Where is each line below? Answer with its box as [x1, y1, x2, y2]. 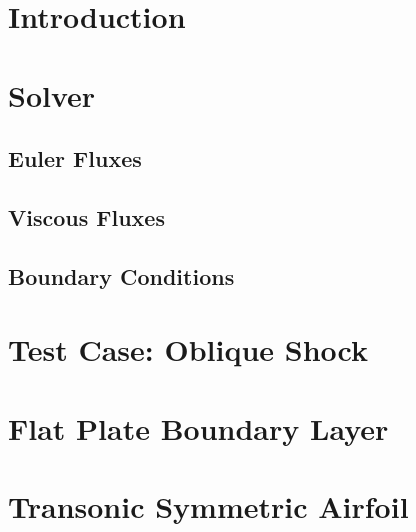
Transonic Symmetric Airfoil [8, 486, 409, 527]
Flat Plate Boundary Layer [8, 407, 389, 448]
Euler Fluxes [8, 143, 142, 174]
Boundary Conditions [8, 260, 235, 291]
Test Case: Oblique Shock [8, 329, 368, 370]
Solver [8, 74, 96, 115]
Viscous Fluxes [8, 201, 165, 232]
